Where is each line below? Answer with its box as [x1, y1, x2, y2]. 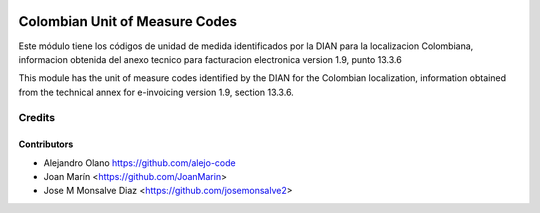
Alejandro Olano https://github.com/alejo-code [43, 156, 236, 169]
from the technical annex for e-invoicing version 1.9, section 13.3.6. [18, 86, 294, 98]
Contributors [18, 138, 74, 150]
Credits [18, 111, 55, 125]
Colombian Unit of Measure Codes [18, 13, 238, 30]
